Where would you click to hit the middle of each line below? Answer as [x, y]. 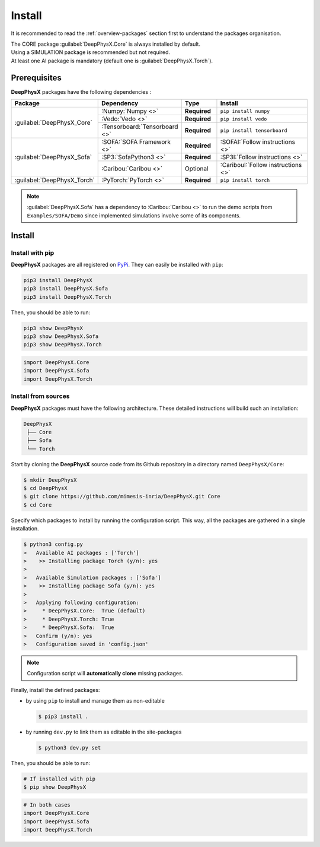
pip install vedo [244, 119]
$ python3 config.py [53, 544]
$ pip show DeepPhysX [55, 787]
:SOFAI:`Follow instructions [258, 142]
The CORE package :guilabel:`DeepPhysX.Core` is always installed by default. [106, 44]
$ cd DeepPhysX [45, 488]
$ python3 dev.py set [70, 748]
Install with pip [33, 252]
